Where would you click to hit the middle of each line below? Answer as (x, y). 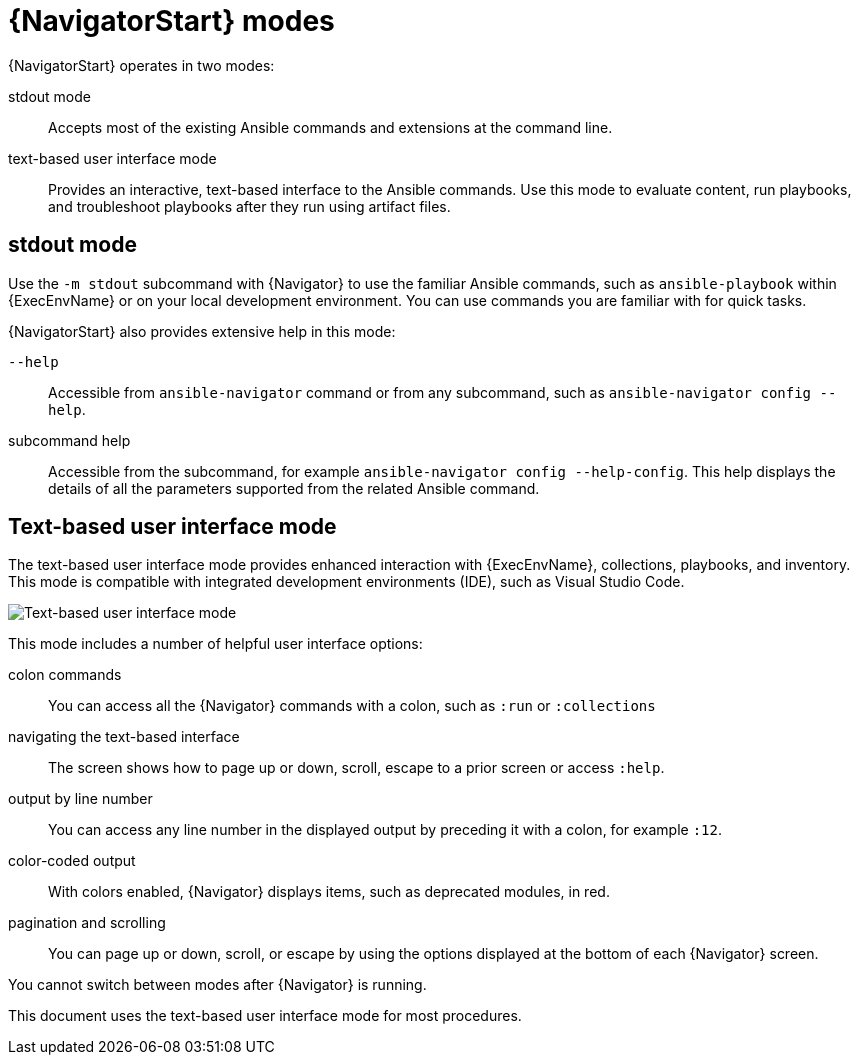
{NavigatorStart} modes (171, 21)
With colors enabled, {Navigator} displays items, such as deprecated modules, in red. (329, 892)
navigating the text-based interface (124, 737)
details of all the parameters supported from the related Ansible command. (294, 488)
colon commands (65, 675)
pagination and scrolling (87, 923)
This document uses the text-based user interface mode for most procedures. (265, 1016)
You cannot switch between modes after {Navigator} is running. (217, 985)
